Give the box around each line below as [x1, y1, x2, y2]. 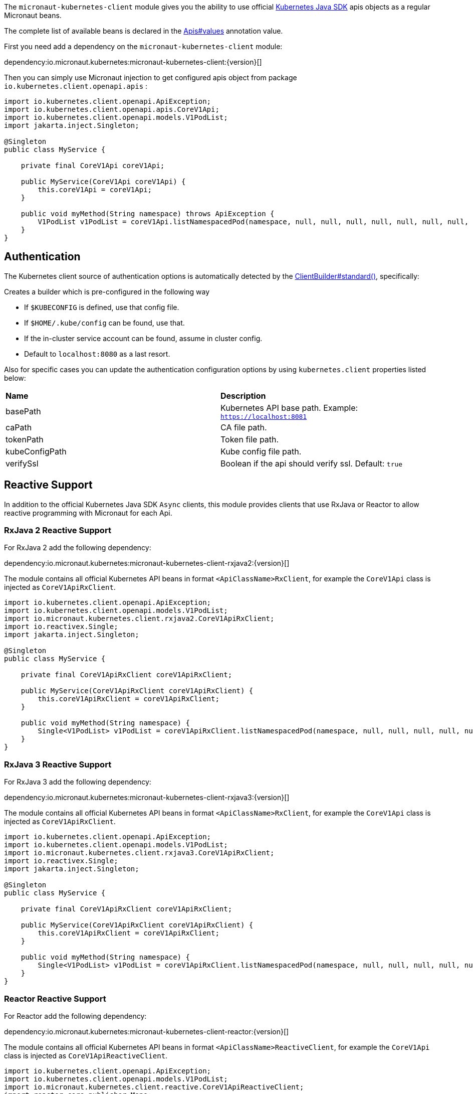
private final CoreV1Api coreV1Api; [21, 162, 165, 170]
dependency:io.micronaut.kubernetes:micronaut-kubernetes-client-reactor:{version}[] [4, 1027, 289, 1036]
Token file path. [220, 434, 279, 444]
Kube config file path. [220, 446, 302, 456]
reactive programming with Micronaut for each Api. [4, 508, 172, 517]
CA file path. [220, 422, 267, 432]
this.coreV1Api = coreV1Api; [38, 186, 152, 194]
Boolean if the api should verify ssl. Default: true [220, 458, 403, 468]
